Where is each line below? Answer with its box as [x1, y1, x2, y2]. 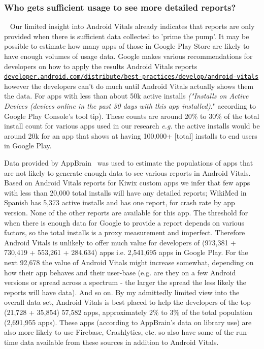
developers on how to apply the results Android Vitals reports [4, 60, 197, 71]
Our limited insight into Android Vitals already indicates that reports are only [10, 21, 255, 31]
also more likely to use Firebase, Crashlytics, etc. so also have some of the [4, 327, 234, 337]
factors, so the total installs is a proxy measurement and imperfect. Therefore [4, 227, 245, 238]
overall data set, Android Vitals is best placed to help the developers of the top [4, 297, 251, 307]
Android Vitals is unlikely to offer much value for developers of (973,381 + [4, 237, 236, 247]
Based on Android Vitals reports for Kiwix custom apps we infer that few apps [4, 177, 250, 188]
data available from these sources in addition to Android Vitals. [20, 336, 219, 347]
